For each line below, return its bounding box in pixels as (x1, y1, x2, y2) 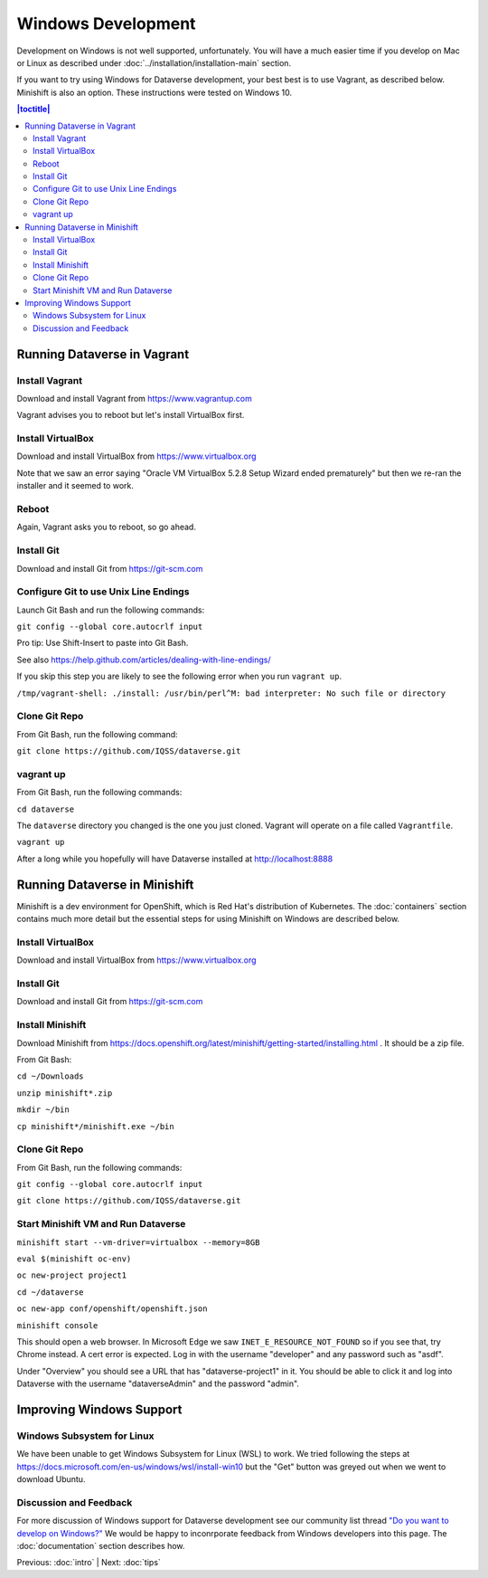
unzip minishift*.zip (16, 1088, 113, 1098)
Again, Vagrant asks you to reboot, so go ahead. (16, 521, 196, 533)
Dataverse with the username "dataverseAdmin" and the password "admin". (16, 1378, 300, 1389)
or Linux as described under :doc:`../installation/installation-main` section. (16, 57, 292, 68)
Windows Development (16, 14, 196, 33)
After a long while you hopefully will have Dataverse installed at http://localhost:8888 (16, 853, 333, 864)
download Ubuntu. (16, 1474, 86, 1485)
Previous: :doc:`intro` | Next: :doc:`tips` (16, 1557, 162, 1568)
